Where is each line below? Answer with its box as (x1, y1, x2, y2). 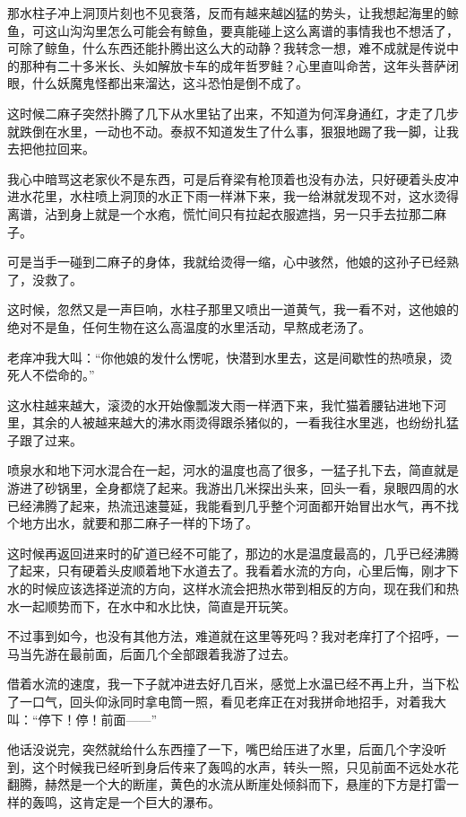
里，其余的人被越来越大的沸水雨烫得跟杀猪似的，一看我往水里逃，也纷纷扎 (7, 413, 446, 432)
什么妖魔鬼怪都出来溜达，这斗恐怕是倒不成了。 (31, 74, 308, 92)
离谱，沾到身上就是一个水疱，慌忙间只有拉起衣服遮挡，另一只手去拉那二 (7, 204, 434, 223)
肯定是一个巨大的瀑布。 (82, 792, 220, 811)
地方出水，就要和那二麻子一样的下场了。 (19, 514, 258, 532)
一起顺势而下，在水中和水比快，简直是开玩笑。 (19, 596, 296, 615)
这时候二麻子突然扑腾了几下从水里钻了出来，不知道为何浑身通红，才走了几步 (7, 103, 459, 122)
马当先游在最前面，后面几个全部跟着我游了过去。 (7, 644, 296, 663)
